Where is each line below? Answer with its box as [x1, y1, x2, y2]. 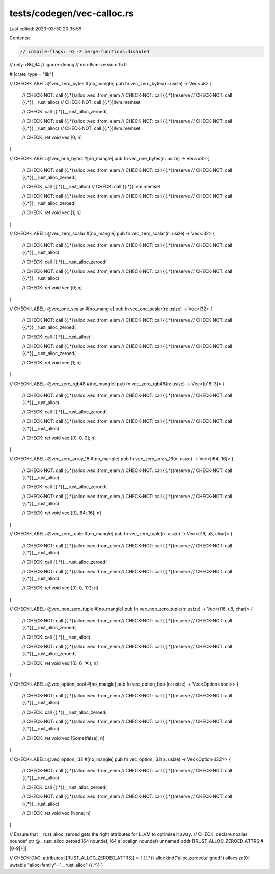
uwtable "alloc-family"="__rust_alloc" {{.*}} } [9, 862, 103, 868]
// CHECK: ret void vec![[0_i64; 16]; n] [22, 510, 101, 516]
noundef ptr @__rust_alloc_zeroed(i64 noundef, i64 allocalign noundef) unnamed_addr [9, 838, 191, 844]
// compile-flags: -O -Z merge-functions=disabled [20, 49, 150, 54]
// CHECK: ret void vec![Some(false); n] [22, 735, 105, 741]
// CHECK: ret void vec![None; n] [22, 810, 91, 816]
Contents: [9, 35, 30, 41]
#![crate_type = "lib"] [9, 71, 53, 77]
